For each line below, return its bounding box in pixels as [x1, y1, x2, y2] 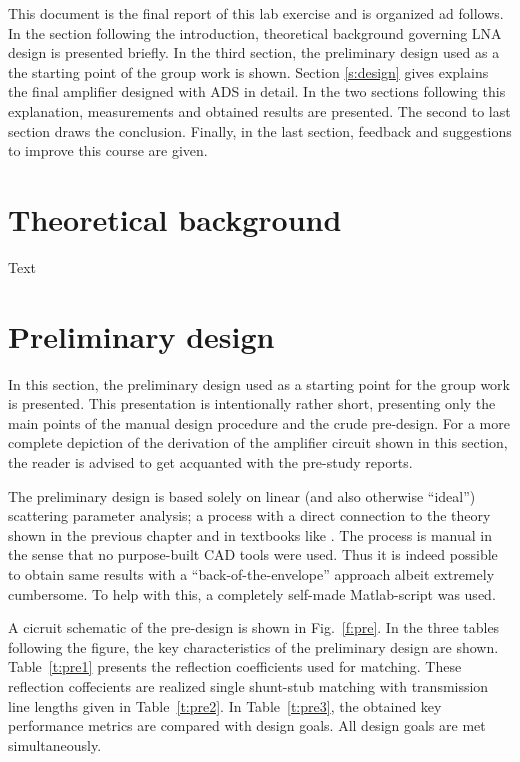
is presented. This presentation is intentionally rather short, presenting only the [8, 393, 496, 414]
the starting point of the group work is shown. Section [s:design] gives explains [8, 61, 489, 82]
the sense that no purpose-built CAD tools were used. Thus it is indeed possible [8, 544, 498, 565]
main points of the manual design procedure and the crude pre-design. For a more [8, 412, 510, 433]
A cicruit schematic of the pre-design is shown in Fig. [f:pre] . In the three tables [8, 617, 500, 638]
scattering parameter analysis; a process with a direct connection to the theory [8, 505, 491, 526]
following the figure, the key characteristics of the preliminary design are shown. [8, 636, 499, 657]
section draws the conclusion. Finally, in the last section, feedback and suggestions [8, 120, 512, 141]
